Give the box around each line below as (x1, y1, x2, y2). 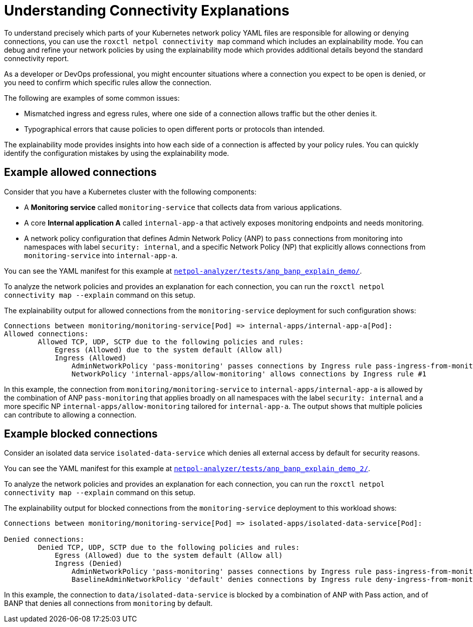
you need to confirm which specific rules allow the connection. (4, 78, 211, 87)
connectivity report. (4, 54, 69, 63)
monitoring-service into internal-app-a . (24, 251, 178, 260)
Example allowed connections (4, 166, 157, 179)
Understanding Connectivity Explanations (4, 2, 290, 19)
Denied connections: (4, 535, 85, 544)
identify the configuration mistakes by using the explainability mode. (4, 148, 229, 157)
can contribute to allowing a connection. (4, 410, 137, 419)
